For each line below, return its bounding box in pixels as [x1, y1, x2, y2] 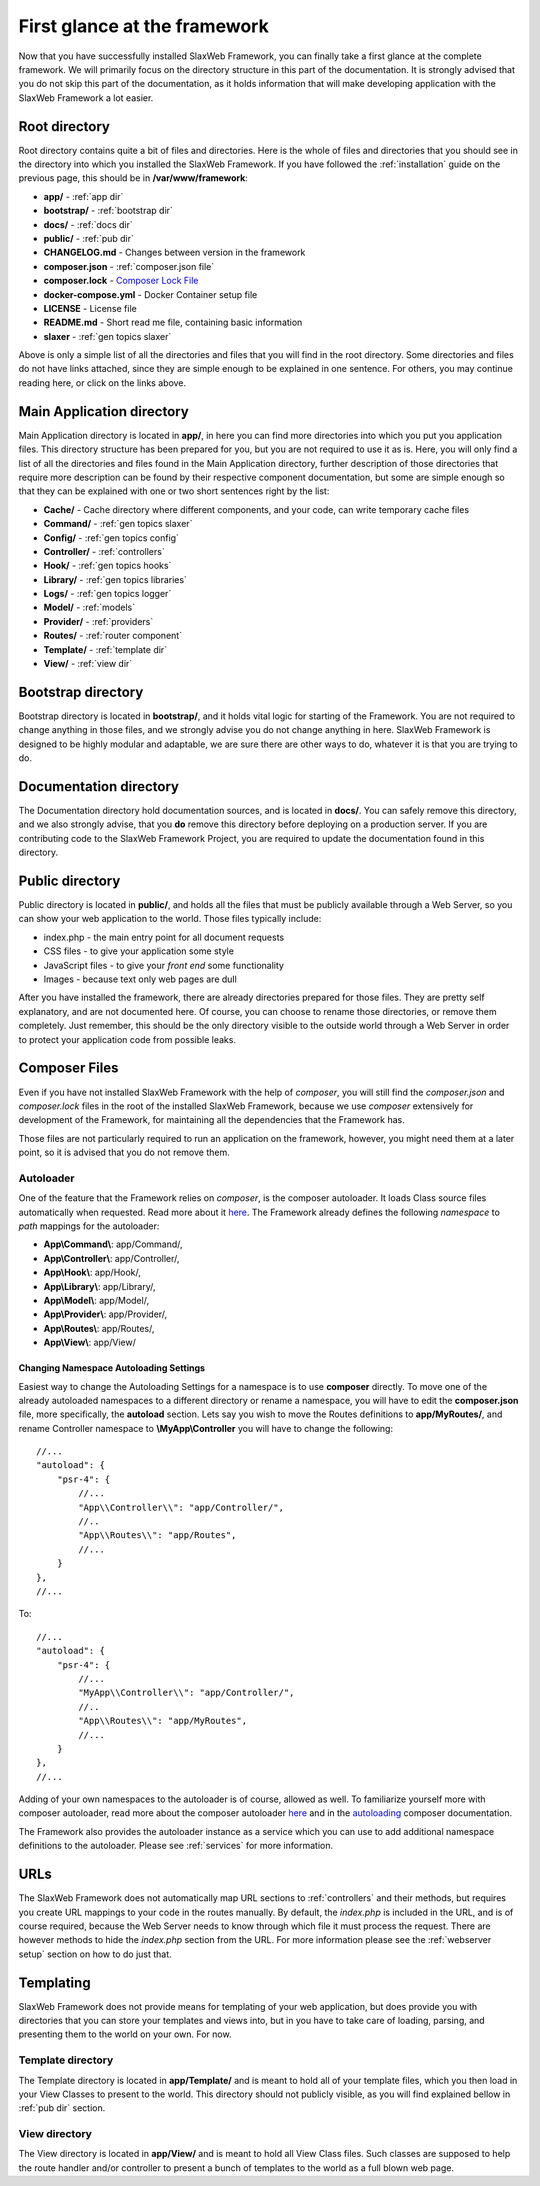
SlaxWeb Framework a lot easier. [18, 91, 154, 104]
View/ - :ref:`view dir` [43, 658, 133, 670]
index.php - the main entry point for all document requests [43, 931, 285, 943]
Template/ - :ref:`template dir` [43, 643, 168, 655]
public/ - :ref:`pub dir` [43, 232, 135, 244]
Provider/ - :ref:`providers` [43, 615, 154, 627]
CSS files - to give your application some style [43, 945, 235, 957]
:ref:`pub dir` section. [18, 2102, 106, 2114]
